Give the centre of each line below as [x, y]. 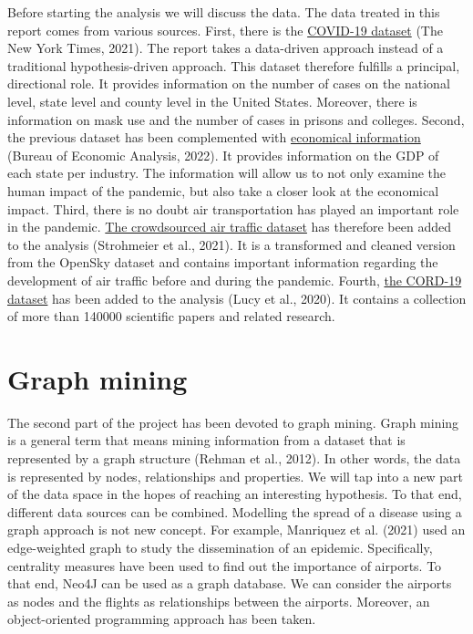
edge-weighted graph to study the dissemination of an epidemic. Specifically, [220, 547]
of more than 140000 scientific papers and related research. [171, 316]
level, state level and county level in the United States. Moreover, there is [212, 101]
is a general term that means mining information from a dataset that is [206, 440]
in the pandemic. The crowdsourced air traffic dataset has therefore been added [229, 227]
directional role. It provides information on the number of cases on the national [229, 83]
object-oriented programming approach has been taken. [162, 619]
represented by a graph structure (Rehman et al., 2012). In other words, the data [234, 458]
